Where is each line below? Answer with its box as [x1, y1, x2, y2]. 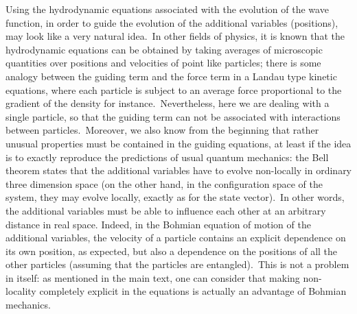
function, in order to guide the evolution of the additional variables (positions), [5, 15, 338, 29]
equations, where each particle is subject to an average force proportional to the [5, 82, 342, 97]
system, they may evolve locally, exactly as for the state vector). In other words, [5, 190, 345, 204]
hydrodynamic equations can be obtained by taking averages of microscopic [5, 42, 323, 56]
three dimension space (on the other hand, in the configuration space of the [5, 176, 323, 191]
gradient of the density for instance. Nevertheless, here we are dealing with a [5, 96, 330, 110]
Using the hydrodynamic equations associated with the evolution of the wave [5, 2, 329, 16]
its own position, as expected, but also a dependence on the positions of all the [5, 243, 338, 258]
